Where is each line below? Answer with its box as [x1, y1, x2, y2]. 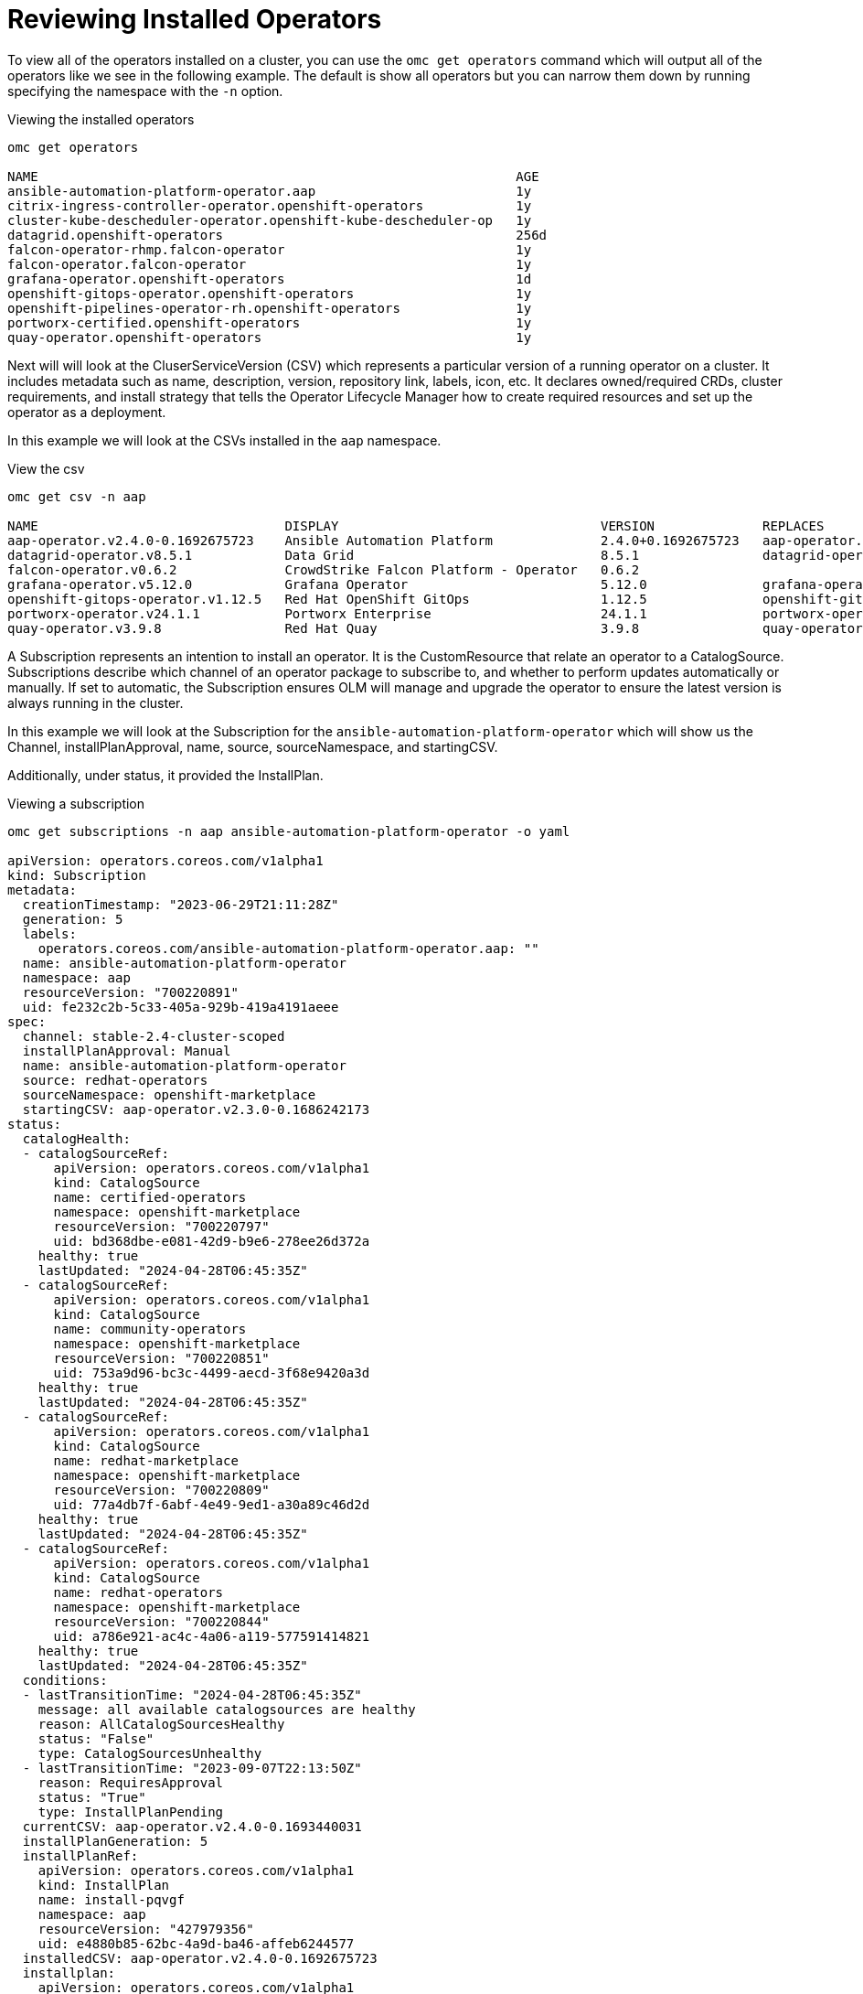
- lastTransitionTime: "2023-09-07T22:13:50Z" [22, 1760, 362, 1775]
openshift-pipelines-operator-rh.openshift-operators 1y [7, 300, 532, 316]
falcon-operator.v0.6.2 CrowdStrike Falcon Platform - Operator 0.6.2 [7, 562, 640, 577]
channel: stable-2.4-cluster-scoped [22, 1028, 285, 1044]
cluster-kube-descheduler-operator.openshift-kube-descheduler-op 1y [7, 212, 532, 228]
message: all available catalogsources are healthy [37, 1701, 416, 1717]
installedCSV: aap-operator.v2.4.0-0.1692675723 [22, 1950, 378, 1966]
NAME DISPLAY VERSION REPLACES [7, 518, 825, 533]
